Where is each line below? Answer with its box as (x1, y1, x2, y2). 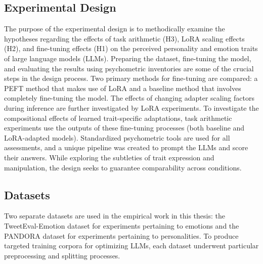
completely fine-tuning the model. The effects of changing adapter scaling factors (4, 93, 254, 103)
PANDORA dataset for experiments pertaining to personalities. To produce (4, 230, 239, 241)
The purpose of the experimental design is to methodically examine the (4, 23, 225, 34)
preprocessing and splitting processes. (4, 250, 120, 260)
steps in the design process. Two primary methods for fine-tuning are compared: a (4, 73, 258, 83)
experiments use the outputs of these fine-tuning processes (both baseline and (4, 122, 245, 133)
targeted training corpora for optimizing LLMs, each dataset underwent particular (4, 240, 259, 251)
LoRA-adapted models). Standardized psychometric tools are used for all (4, 132, 230, 143)
